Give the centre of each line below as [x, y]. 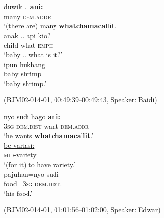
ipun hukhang [25, 64]
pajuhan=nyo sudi [31, 174]
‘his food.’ [18, 193]
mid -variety [20, 155]
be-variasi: [19, 145]
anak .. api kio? [27, 35]
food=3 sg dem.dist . [33, 183]
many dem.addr [27, 16]
